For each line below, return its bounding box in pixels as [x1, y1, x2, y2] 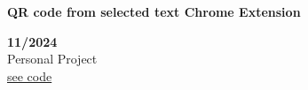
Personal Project [7, 49, 98, 68]
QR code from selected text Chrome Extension [7, 3, 301, 20]
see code [7, 66, 52, 85]
